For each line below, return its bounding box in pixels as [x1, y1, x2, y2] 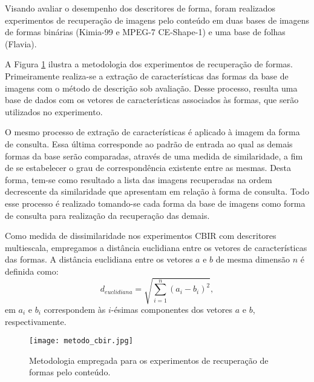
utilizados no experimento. [5, 105, 103, 118]
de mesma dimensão [215, 253, 290, 266]
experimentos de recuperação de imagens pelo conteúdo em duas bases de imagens [5, 13, 309, 26]
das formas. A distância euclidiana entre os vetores [5, 253, 193, 266]
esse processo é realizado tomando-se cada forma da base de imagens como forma [5, 196, 306, 209]
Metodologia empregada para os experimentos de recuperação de [29, 354, 269, 366]
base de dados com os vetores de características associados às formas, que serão [5, 93, 299, 106]
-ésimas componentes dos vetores [111, 303, 233, 316]
